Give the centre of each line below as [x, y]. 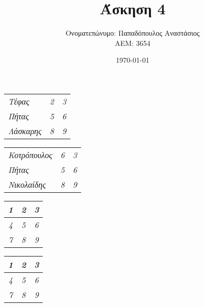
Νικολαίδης [27, 184]
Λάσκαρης [25, 131]
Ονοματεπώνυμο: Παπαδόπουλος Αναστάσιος [133, 33]
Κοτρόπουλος [30, 155]
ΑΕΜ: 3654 [133, 43]
